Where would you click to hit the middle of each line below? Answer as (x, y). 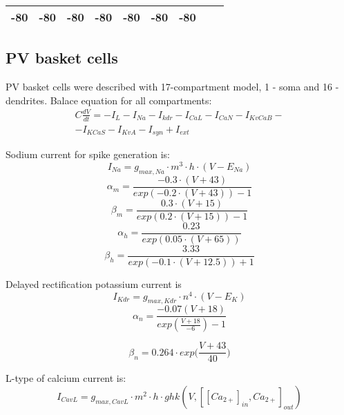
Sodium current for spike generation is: (88, 154)
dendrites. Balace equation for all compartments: (109, 100)
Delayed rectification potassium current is (94, 283)
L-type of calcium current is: (66, 378)
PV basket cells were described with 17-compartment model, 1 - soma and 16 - (172, 87)
